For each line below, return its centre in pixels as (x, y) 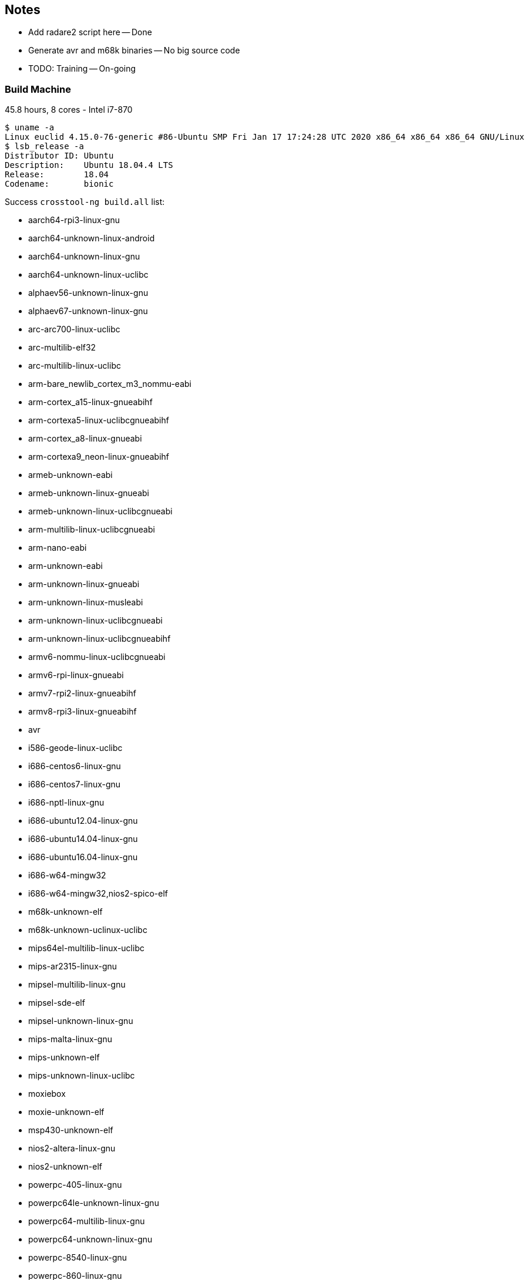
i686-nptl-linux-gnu (66, 803)
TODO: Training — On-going (82, 69)
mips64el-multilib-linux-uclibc (86, 948)
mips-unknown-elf (64, 1057)
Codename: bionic (59, 184)
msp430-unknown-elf (71, 1130)
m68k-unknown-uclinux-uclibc (88, 930)
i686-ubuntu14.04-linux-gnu (83, 839)
